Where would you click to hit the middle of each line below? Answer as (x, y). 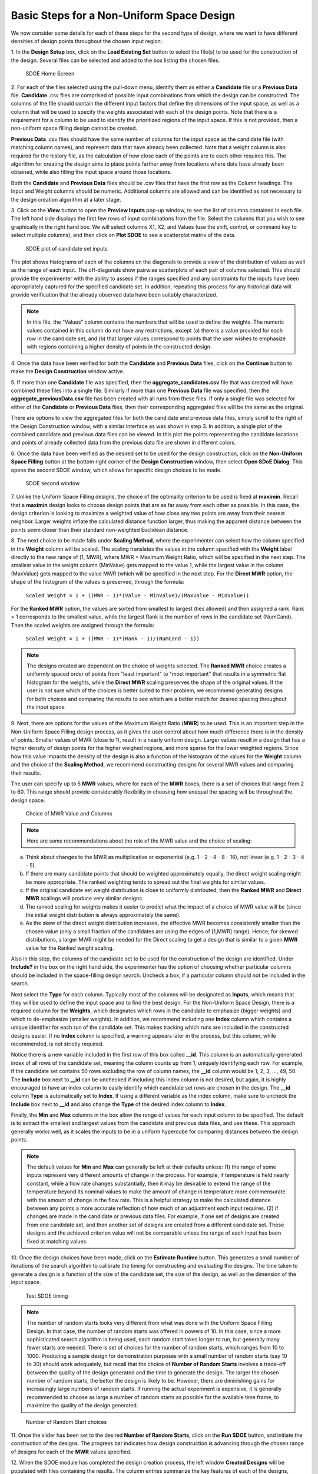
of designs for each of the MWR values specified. (71, 1452)
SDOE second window (53, 483)
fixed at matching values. (57, 1241)
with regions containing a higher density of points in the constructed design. (119, 347)
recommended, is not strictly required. (57, 1044)
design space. (28, 800)
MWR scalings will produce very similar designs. (85, 899)
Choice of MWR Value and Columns (69, 814)
